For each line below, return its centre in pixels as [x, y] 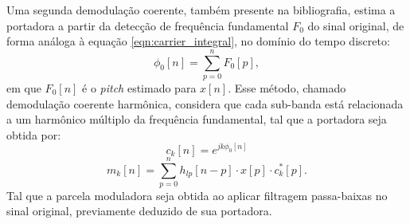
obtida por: [34, 134]
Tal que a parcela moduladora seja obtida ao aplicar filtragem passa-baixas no [197, 195]
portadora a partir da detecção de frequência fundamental [148, 25]
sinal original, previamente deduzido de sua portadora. [139, 211]
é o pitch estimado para [139, 87]
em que [24, 87]
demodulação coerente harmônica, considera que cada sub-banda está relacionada [205, 103]
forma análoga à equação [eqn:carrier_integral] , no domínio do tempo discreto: [198, 41]
